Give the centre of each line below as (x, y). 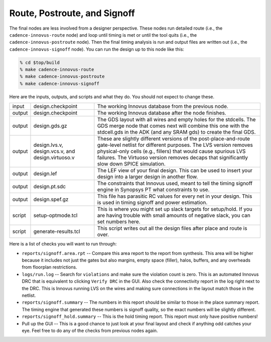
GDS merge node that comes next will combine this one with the (173, 126)
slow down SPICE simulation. (131, 164)
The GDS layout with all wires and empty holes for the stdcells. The (176, 120)
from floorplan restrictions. (49, 267)
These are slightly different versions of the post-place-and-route (174, 139)
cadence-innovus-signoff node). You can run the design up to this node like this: (97, 49)
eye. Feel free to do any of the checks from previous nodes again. (90, 330)
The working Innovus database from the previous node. (163, 107)
